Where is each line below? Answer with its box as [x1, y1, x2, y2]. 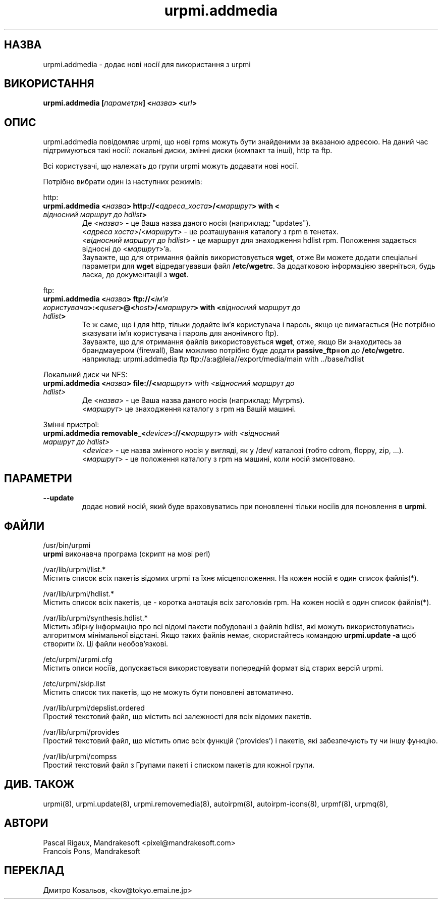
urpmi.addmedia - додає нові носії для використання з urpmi [43, 60, 251, 69]
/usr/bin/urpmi [43, 540, 91, 549]
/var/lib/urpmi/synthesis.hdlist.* [43, 613, 148, 622]
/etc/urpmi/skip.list [43, 679, 105, 688]
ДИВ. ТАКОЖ [4, 778, 75, 791]
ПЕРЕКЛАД [4, 864, 65, 877]
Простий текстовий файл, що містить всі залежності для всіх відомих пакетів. [43, 712, 312, 721]
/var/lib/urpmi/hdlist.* [43, 589, 115, 598]
